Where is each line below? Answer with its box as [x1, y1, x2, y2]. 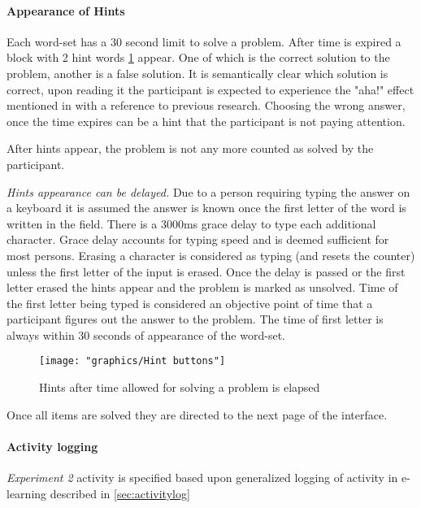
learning [7, 484, 47, 501]
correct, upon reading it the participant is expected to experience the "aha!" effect [7, 80, 414, 98]
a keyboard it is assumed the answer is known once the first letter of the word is [7, 199, 406, 216]
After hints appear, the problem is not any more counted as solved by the [7, 140, 374, 157]
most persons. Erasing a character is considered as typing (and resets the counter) [7, 246, 415, 263]
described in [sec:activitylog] [50, 484, 190, 501]
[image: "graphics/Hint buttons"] [39, 355, 226, 367]
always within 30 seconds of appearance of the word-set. [7, 326, 285, 343]
